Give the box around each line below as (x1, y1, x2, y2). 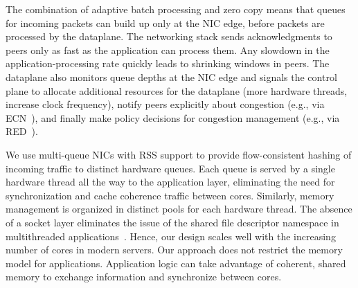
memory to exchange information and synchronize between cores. (6, 269, 282, 284)
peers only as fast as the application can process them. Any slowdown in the (6, 42, 330, 57)
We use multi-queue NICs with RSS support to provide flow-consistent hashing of (6, 147, 352, 161)
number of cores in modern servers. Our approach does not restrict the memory (6, 242, 343, 257)
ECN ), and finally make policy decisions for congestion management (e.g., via (6, 110, 340, 125)
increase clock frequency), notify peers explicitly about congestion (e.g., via (6, 97, 325, 111)
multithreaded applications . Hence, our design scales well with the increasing (6, 228, 336, 243)
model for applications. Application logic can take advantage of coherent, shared (6, 255, 346, 270)
